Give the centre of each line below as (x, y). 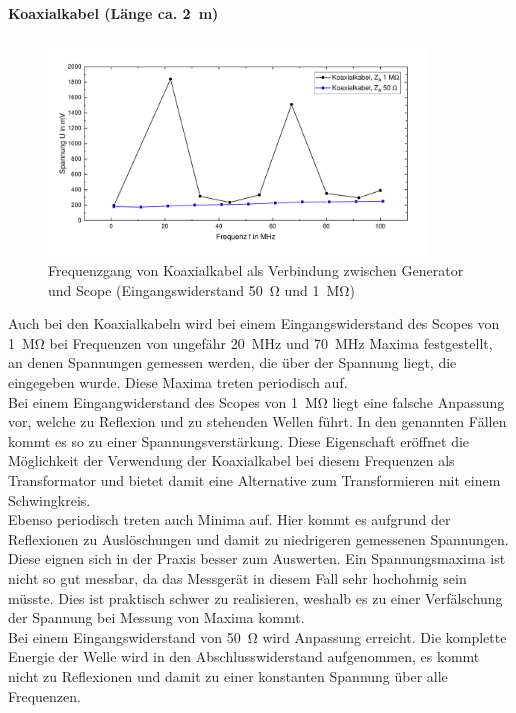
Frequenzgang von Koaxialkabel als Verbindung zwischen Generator (256, 270)
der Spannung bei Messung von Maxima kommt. (156, 617)
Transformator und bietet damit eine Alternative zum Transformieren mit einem (254, 479)
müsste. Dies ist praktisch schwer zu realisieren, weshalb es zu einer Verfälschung (255, 597)
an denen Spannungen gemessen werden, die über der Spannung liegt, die (232, 362)
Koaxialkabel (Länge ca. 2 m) (113, 12)
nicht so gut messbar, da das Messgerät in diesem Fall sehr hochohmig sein (237, 577)
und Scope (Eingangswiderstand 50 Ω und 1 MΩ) (201, 289)
